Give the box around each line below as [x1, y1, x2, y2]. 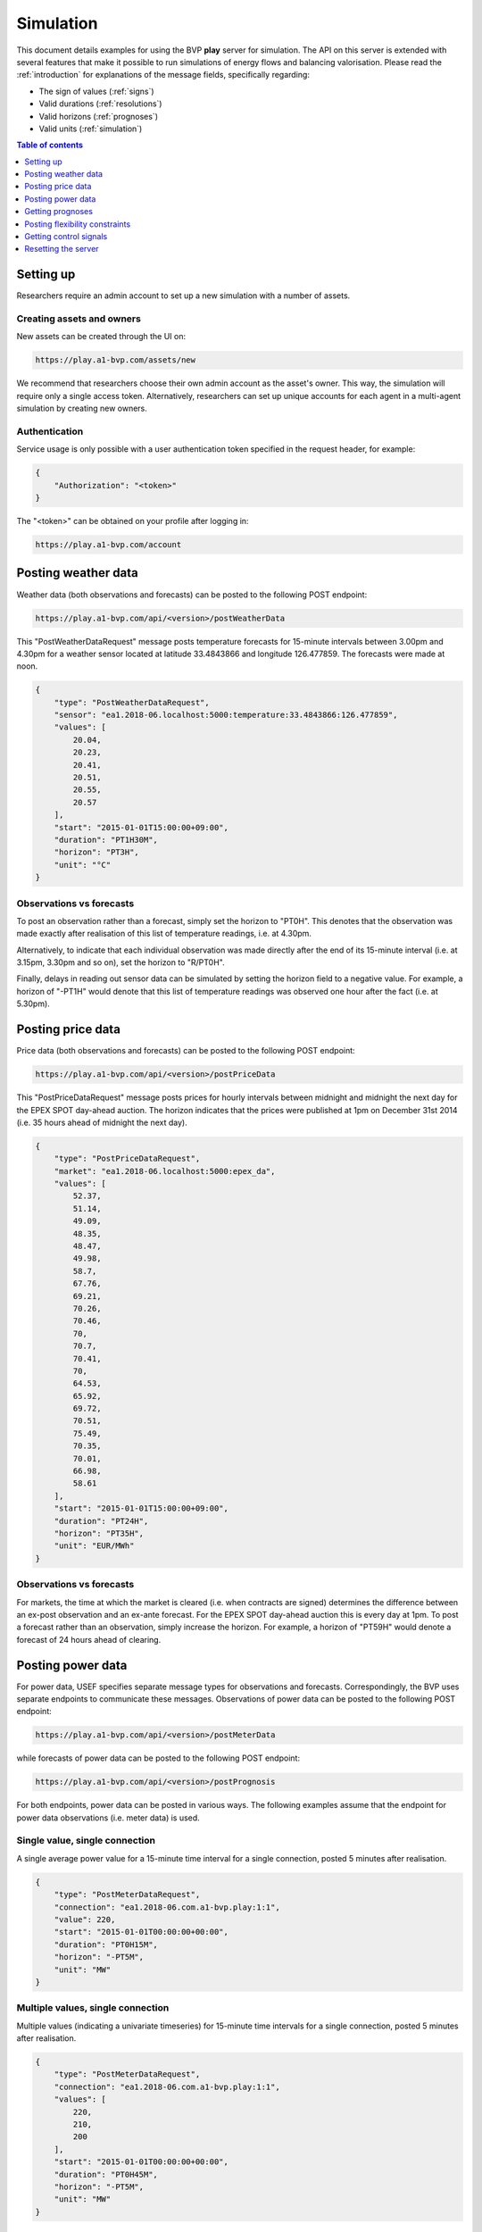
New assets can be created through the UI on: [16, 331, 187, 342]
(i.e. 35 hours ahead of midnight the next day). [16, 1117, 187, 1128]
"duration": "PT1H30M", [54, 835, 158, 845]
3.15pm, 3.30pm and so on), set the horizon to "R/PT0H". [16, 957, 225, 968]
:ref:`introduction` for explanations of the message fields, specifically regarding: [16, 70, 310, 80]
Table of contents [16, 139, 84, 151]
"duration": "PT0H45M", [54, 2170, 158, 2179]
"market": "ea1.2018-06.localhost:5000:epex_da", [54, 1166, 276, 1176]
